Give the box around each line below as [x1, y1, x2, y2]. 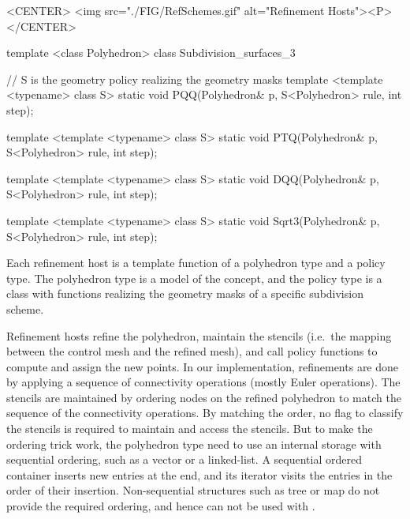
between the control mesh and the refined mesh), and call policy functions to [6, 343, 378, 359]
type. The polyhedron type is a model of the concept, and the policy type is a [6, 269, 382, 286]
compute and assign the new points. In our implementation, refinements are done [6, 358, 399, 374]
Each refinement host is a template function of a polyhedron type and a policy [6, 254, 386, 271]
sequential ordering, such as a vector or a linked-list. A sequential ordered [6, 451, 362, 468]
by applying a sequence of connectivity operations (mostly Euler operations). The [6, 374, 401, 390]
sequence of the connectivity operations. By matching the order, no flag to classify [6, 404, 404, 421]
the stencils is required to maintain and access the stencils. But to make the [6, 420, 373, 437]
